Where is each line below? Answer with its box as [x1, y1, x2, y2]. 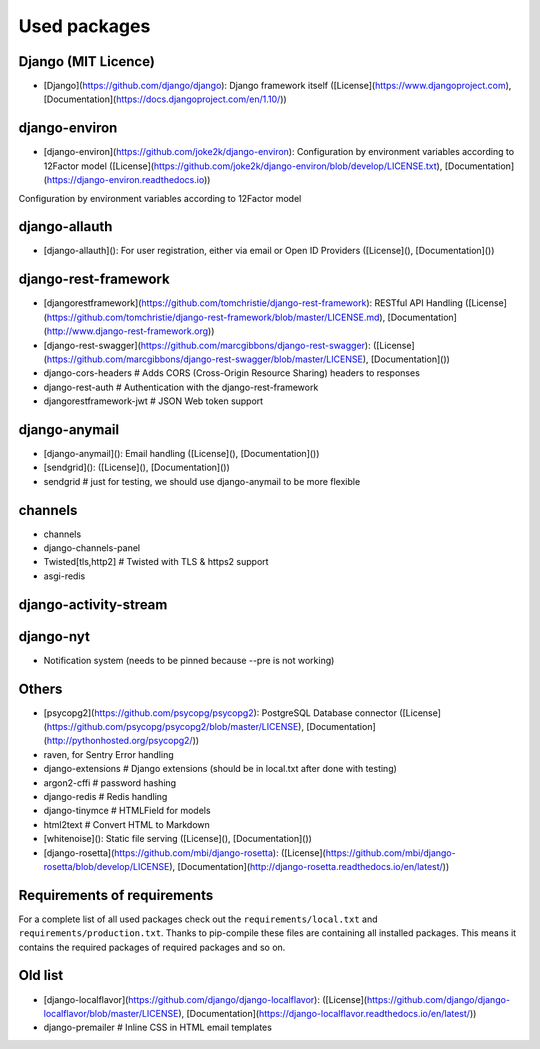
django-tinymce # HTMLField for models [43, 805, 211, 817]
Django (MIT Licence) [18, 53, 155, 70]
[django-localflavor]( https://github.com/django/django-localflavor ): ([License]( [43, 993, 368, 1005]
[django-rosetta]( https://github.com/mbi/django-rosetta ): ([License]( [43, 846, 327, 859]
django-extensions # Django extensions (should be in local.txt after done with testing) [43, 763, 397, 775]
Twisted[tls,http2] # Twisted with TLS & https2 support [43, 556, 269, 568]
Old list [18, 967, 64, 984]
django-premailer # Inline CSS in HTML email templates [43, 1021, 272, 1034]
